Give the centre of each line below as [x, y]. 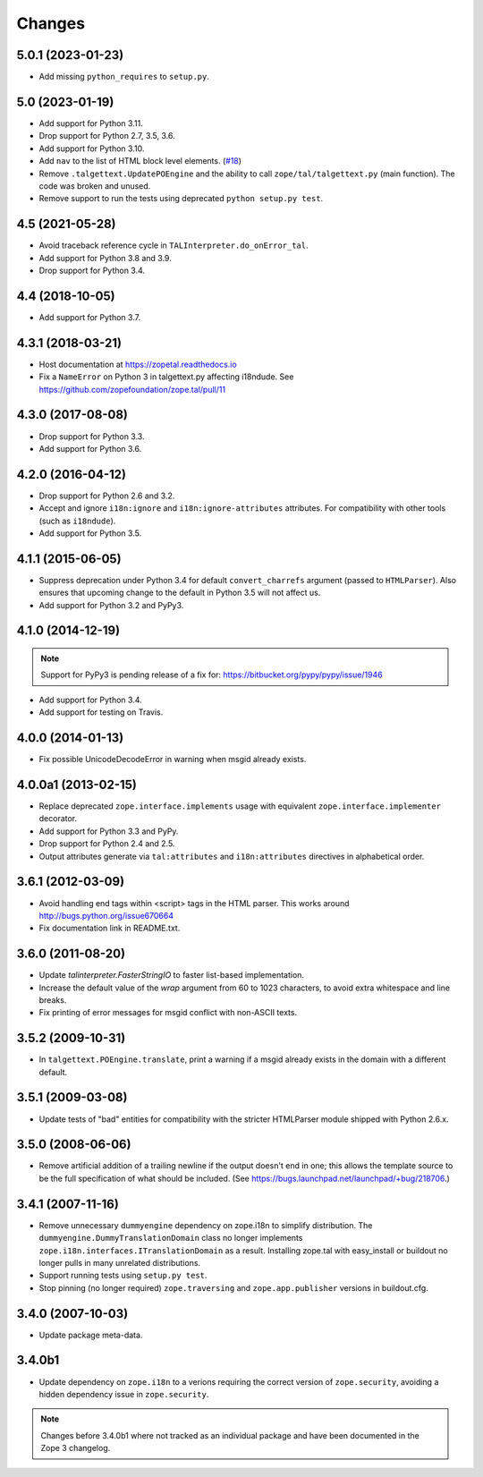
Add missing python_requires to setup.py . [124, 77]
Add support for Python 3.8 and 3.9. [105, 258]
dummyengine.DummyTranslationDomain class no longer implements [171, 1238]
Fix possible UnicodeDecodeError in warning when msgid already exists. [173, 760]
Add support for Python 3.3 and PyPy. [109, 831]
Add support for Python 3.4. [90, 700]
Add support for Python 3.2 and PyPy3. [111, 605]
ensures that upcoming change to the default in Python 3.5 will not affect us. [180, 593]
